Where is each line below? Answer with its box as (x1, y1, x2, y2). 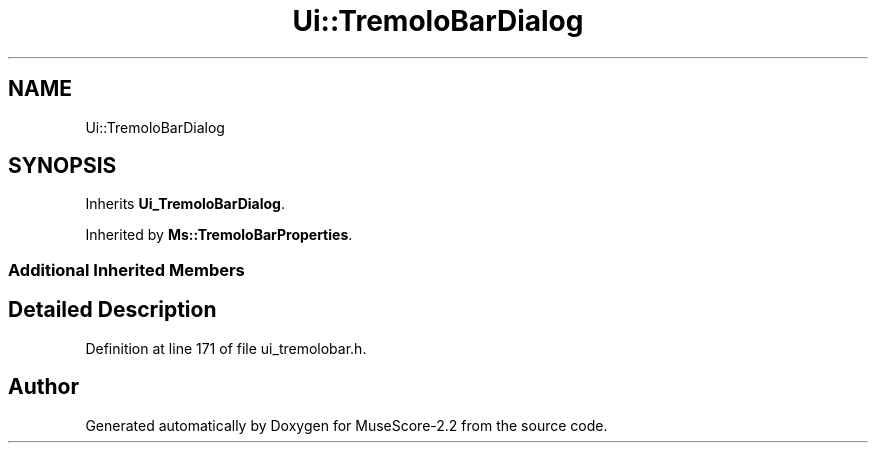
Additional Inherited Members (8, 259, 245, 280)
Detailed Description (8, 297, 217, 323)
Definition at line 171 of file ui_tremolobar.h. (85, 339, 367, 357)
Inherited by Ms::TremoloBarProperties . (85, 226, 353, 244)
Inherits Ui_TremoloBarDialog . (85, 195, 285, 213)
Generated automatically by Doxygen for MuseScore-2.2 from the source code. (85, 416, 608, 434)
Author (8, 374, 79, 400)
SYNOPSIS (8, 153, 117, 179)
